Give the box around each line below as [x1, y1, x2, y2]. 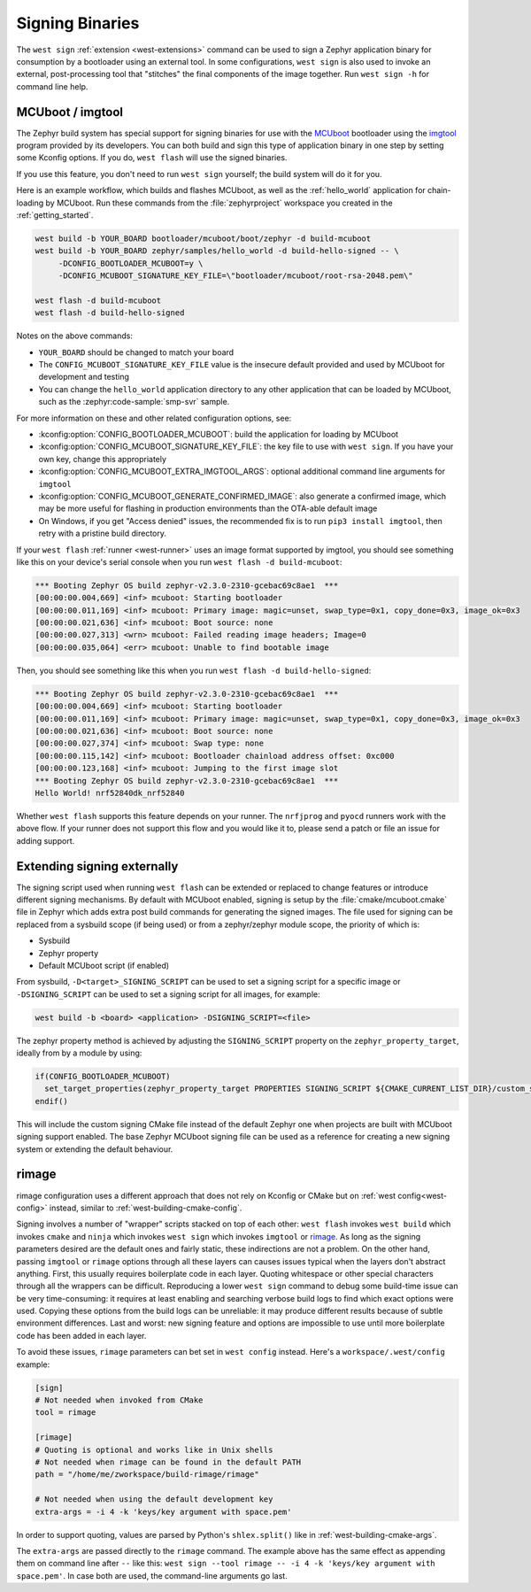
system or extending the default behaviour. [16, 1143, 173, 1155]
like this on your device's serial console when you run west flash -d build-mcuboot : [16, 556, 342, 567]
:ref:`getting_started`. [16, 209, 94, 220]
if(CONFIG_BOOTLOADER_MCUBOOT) [35, 1071, 172, 1082]
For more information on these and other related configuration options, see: [16, 413, 292, 423]
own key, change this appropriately [38, 453, 167, 464]
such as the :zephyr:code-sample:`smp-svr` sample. [38, 397, 230, 407]
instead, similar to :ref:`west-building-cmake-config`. [49, 1202, 242, 1213]
